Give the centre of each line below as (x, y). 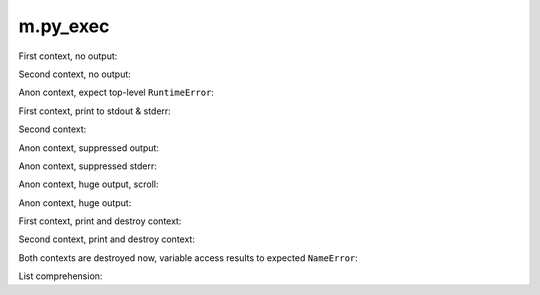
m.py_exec (64, 26)
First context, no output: (68, 56)
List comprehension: (60, 276)
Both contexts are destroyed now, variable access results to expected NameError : (188, 257)
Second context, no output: (75, 74)
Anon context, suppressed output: (89, 147)
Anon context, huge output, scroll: (88, 184)
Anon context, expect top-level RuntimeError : (116, 92)
